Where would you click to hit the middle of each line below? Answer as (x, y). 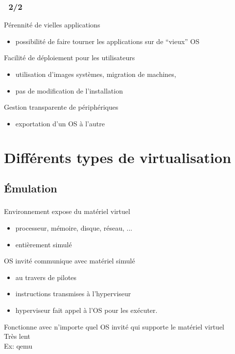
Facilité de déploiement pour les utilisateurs (70, 58)
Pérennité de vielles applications (52, 25)
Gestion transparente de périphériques (61, 107)
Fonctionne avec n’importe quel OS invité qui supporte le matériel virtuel (114, 326)
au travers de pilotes (46, 277)
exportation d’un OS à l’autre (60, 123)
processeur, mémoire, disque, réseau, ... (74, 228)
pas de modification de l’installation (69, 90)
